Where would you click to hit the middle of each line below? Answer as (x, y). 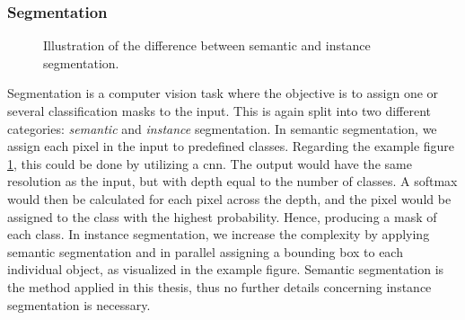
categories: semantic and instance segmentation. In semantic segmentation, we (222, 128)
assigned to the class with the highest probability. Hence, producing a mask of (222, 216)
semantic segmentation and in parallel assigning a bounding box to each (205, 251)
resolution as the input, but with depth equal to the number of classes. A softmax (232, 181)
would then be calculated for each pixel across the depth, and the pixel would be (229, 198)
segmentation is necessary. (79, 304)
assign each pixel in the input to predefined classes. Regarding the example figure (231, 146)
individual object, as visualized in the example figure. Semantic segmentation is (226, 269)
